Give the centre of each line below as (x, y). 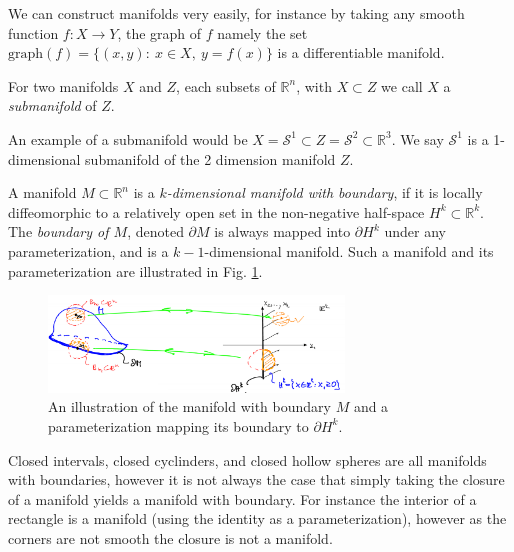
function (33, 32)
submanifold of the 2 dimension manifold (210, 158)
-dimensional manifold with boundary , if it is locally (324, 192)
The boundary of (58, 231)
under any (415, 231)
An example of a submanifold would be (128, 138)
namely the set (262, 32)
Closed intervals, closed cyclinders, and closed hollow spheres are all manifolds (247, 459)
